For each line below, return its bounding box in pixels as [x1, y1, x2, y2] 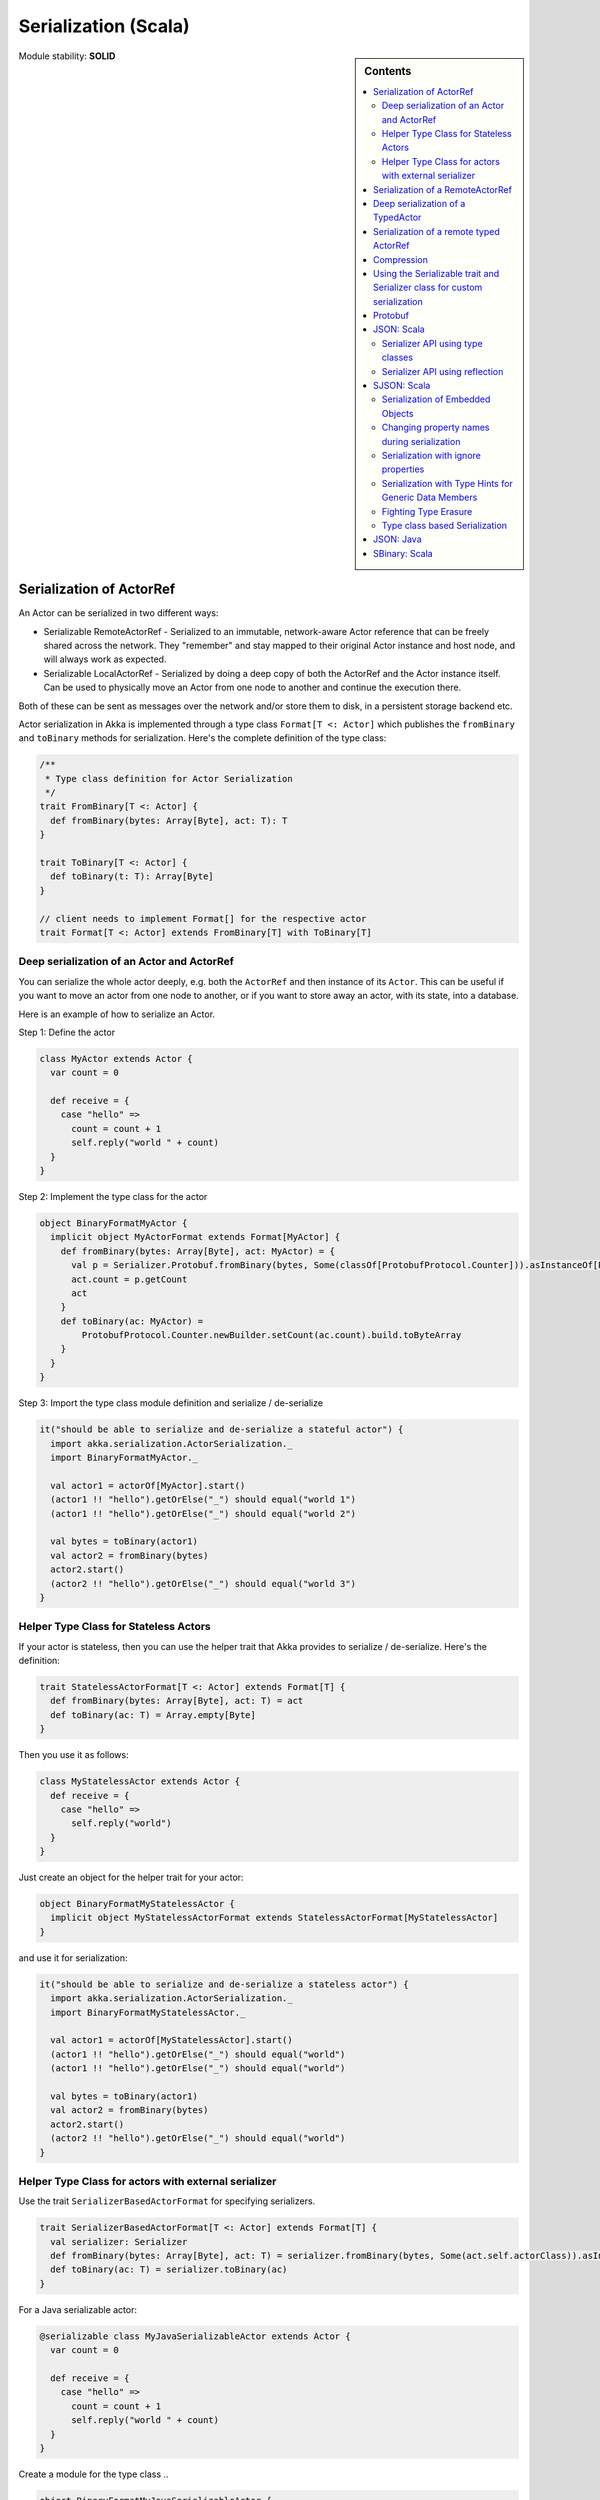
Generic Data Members [381, 491, 478, 504]
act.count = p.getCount [71, 1273, 188, 1285]
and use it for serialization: [18, 1951, 128, 1964]
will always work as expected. [43, 653, 167, 665]
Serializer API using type [381, 337, 484, 349]
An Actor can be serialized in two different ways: [18, 607, 219, 619]
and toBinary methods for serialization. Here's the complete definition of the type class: [18, 732, 387, 744]
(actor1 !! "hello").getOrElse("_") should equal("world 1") [50, 1494, 357, 1505]
